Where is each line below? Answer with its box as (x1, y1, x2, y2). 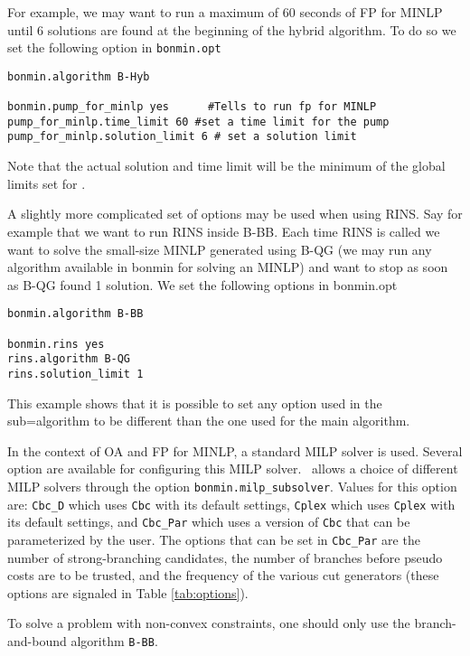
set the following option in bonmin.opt (7, 38, 221, 57)
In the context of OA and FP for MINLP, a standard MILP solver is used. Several (7, 441, 463, 460)
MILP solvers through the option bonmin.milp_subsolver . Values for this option (7, 476, 457, 495)
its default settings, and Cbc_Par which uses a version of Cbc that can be (7, 512, 410, 531)
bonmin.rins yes (7, 337, 105, 351)
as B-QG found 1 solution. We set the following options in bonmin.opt (7, 275, 398, 294)
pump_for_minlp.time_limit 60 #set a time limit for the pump (7, 115, 390, 128)
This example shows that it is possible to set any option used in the (7, 393, 382, 412)
